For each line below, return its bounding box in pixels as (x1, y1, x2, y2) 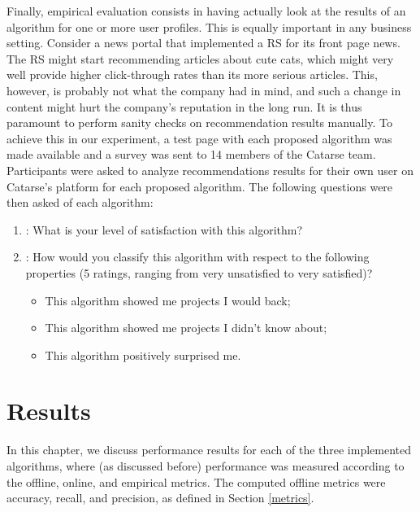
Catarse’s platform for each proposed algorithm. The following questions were (6, 177, 393, 195)
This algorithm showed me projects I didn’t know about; (45, 319, 327, 336)
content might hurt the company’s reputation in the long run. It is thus (6, 98, 362, 115)
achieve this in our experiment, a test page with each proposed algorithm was (6, 129, 392, 147)
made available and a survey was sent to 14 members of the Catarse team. (6, 146, 376, 163)
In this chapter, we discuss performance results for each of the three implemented (6, 441, 412, 458)
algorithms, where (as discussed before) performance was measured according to (6, 457, 405, 474)
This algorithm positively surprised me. (45, 346, 241, 363)
